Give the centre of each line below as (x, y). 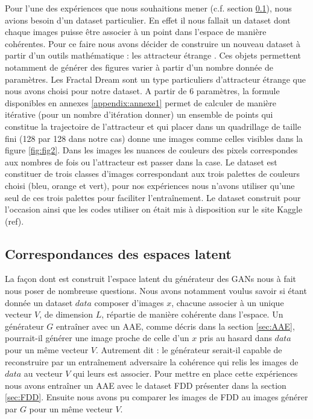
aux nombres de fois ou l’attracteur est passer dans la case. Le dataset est (141, 162)
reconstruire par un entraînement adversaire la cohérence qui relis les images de (152, 361)
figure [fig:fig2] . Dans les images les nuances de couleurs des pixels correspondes (151, 150)
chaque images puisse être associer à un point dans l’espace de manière (136, 32)
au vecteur (43, 373)
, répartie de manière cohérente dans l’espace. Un (192, 314)
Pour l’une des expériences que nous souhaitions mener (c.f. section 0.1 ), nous (148, 8)
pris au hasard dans (236, 338)
